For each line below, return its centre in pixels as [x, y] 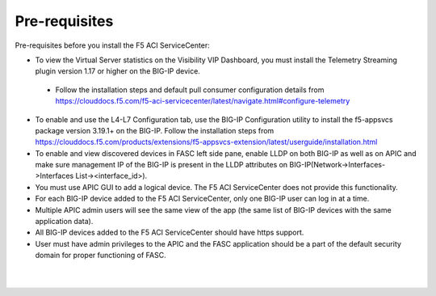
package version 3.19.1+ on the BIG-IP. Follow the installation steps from [155, 130]
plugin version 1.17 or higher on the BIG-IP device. [118, 71]
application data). [64, 222]
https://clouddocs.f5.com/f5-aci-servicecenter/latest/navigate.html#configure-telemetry [203, 101]
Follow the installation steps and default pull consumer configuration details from [190, 90]
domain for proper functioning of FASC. [101, 256]
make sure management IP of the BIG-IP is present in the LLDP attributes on [161, 165]
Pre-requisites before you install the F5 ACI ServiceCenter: [112, 45]
